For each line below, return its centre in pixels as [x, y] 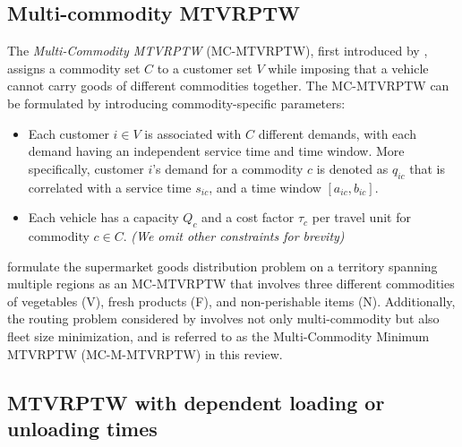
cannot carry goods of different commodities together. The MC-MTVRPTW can [228, 86]
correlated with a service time [110, 187]
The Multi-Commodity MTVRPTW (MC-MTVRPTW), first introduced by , [218, 51]
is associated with [193, 133]
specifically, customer [86, 168]
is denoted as [352, 168]
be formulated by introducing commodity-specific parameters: [176, 103]
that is [427, 168]
